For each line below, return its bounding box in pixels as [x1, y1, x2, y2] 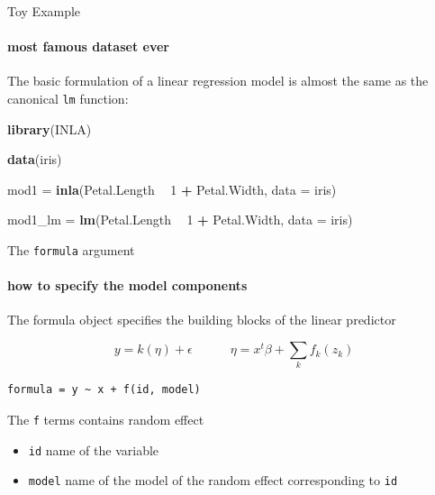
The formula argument [7, 241, 135, 260]
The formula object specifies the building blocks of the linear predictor [7, 310, 396, 329]
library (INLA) [7, 119, 92, 138]
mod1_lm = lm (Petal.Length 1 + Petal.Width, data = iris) [7, 210, 353, 229]
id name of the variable [28, 440, 159, 459]
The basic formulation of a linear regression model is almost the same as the [7, 71, 429, 90]
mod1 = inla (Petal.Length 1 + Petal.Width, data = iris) [7, 179, 337, 198]
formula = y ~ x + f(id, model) [7, 383, 201, 397]
